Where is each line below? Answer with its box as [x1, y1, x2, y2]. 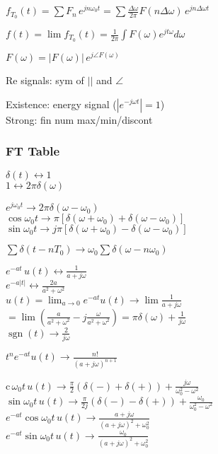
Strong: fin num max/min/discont [6, 112, 153, 127]
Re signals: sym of [6, 72, 84, 87]
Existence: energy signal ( [6, 96, 117, 111]
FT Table [6, 142, 60, 160]
